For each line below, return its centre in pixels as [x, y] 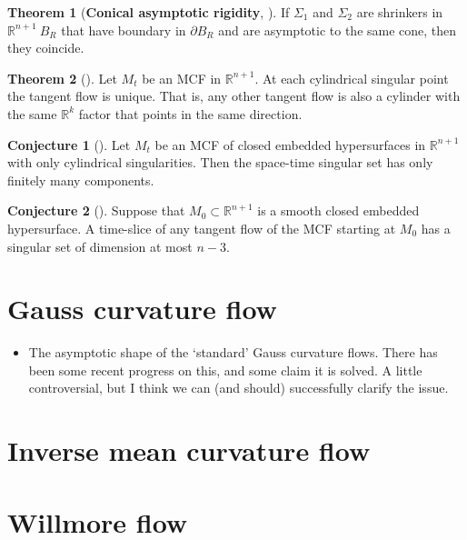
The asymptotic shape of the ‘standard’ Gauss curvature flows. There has [233, 352]
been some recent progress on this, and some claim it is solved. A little [225, 370]
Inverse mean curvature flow [189, 450]
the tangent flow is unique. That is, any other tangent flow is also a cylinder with [234, 96]
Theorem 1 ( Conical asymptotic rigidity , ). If [149, 12]
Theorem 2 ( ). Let [62, 78]
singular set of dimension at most [100, 246]
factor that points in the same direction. [190, 113]
